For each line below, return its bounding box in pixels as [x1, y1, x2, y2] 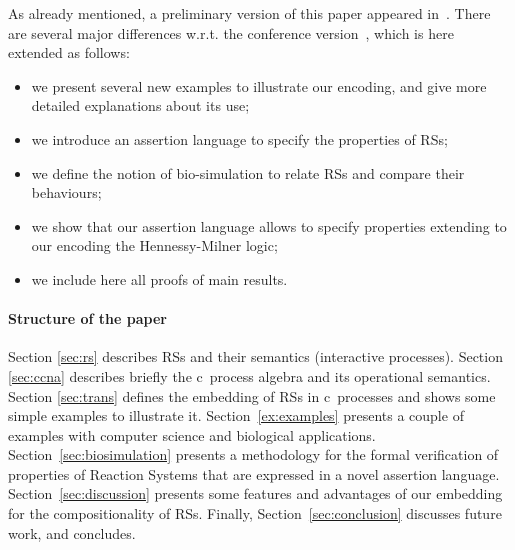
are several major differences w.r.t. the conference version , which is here [8, 22, 454, 43]
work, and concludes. [8, 522, 136, 543]
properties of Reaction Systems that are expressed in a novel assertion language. [8, 463, 500, 484]
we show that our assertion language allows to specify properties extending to [31, 215, 507, 236]
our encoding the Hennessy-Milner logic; [31, 235, 278, 256]
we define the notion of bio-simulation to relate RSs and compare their [31, 162, 465, 183]
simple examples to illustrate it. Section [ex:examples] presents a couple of [8, 405, 464, 426]
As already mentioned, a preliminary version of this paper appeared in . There [8, 3, 491, 23]
